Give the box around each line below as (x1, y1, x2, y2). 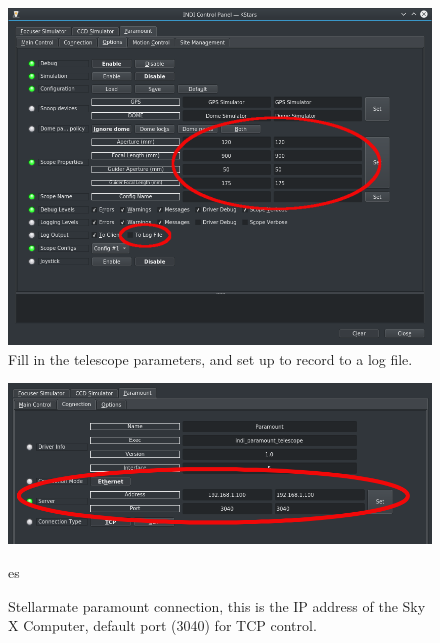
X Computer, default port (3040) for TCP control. (8, 615, 317, 636)
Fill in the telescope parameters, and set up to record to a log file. (8, 348, 413, 369)
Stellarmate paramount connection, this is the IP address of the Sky (8, 595, 426, 616)
